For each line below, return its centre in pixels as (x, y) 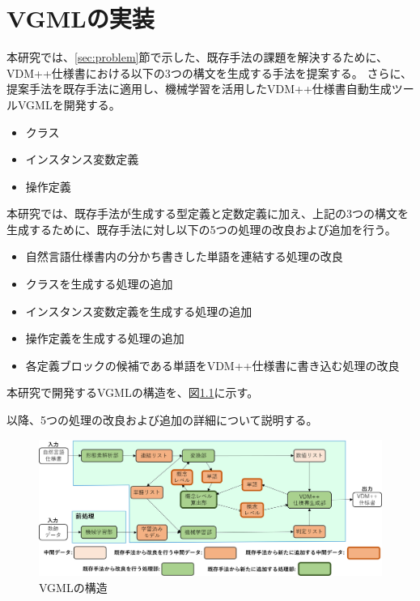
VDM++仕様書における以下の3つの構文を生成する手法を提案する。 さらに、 (210, 72)
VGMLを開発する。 (69, 104)
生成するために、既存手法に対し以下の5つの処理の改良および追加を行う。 (202, 229)
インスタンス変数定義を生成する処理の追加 (139, 311)
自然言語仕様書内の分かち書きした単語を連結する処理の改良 (184, 256)
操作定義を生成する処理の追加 (105, 338)
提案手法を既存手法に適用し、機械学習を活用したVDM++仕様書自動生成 (199, 89)
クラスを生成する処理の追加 (99, 284)
